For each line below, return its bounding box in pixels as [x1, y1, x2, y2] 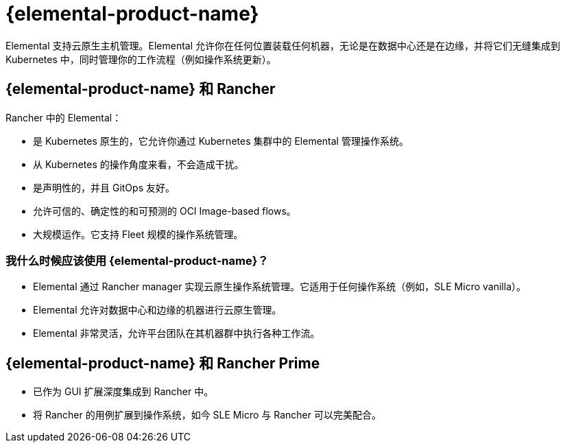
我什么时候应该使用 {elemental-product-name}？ [5, 253, 269, 268]
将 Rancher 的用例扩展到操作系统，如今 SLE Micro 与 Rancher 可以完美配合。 [33, 409, 381, 421]
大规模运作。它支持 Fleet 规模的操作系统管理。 [33, 228, 243, 240]
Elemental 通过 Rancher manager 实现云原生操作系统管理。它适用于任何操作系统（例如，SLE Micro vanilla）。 [33, 281, 526, 293]
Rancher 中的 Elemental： [5, 111, 122, 123]
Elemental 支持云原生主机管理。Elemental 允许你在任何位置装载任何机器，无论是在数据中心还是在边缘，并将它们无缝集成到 [5, 39, 561, 51]
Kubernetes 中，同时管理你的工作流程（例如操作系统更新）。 [5, 53, 276, 65]
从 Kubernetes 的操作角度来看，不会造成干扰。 [33, 158, 244, 170]
